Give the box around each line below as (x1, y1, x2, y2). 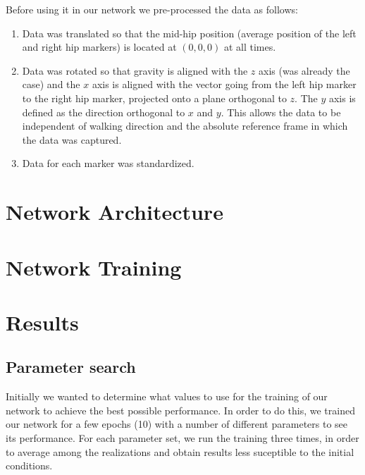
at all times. (223, 39, 276, 54)
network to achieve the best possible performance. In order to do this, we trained (6, 402, 355, 417)
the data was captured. (22, 132, 122, 147)
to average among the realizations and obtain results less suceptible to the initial (6, 444, 354, 459)
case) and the (22, 77, 80, 92)
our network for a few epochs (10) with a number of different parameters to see (6, 417, 348, 431)
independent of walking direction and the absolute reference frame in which (22, 118, 348, 133)
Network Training (6, 252, 182, 281)
